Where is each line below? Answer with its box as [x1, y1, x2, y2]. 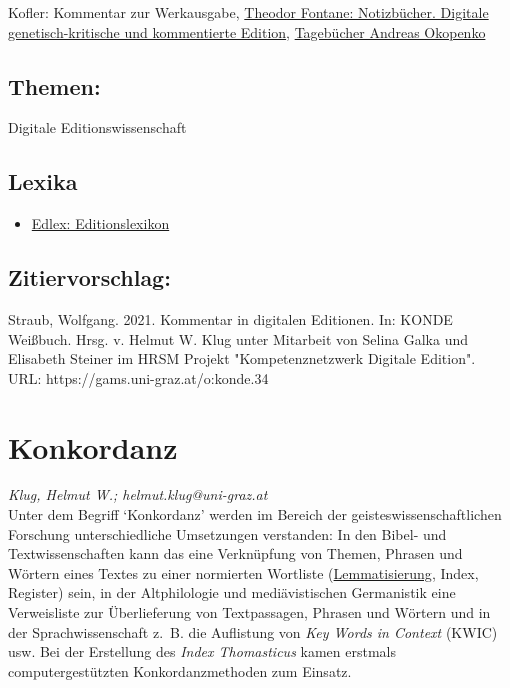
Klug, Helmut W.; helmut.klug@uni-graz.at [8, 484, 268, 505]
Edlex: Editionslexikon [31, 213, 170, 234]
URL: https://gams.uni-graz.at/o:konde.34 [8, 367, 269, 388]
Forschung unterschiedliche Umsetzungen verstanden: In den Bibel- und [8, 523, 447, 544]
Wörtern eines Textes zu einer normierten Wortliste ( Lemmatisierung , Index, [8, 562, 479, 583]
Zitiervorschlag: [8, 262, 171, 293]
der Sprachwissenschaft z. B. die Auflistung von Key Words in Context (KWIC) [8, 621, 498, 642]
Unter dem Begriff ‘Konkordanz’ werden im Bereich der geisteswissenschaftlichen [8, 504, 502, 525]
